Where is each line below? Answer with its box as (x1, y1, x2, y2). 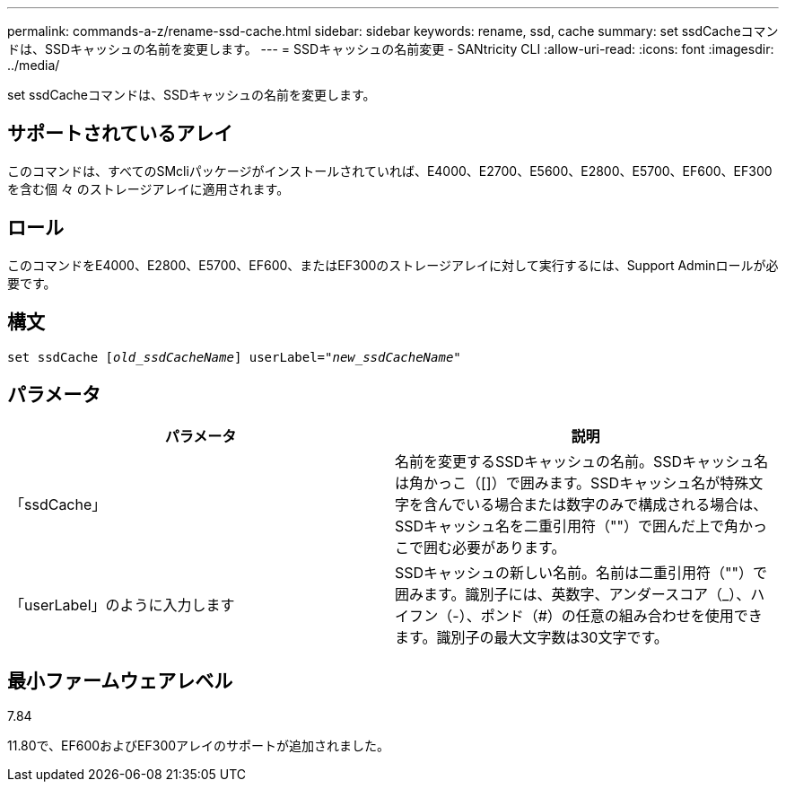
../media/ (7, 57, 60, 73)
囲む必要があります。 (424, 539, 566, 557)
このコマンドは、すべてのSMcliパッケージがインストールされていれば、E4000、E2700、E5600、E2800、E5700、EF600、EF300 (7, 162, 773, 179)
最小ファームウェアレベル (7, 669, 233, 692)
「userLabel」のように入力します (10, 596, 235, 615)
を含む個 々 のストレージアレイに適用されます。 (7, 180, 290, 197)
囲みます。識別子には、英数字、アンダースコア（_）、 (395, 585, 751, 604)
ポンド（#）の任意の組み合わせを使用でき (480, 607, 763, 626)
